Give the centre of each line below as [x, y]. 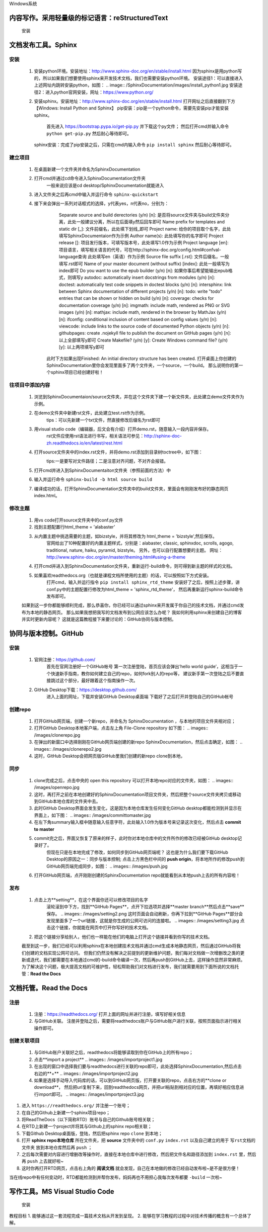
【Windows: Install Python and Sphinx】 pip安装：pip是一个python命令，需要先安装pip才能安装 [132, 108]
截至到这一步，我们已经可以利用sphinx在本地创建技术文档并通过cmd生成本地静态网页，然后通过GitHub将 [129, 946]
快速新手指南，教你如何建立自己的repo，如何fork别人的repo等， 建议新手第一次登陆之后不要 [145, 673]
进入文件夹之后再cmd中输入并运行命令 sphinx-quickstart [96, 194]
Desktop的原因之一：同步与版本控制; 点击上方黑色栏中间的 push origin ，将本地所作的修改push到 [146, 859]
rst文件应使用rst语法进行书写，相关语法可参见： [95, 436]
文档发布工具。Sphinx [43, 45]
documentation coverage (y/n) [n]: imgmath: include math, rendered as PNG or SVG [144, 305]
